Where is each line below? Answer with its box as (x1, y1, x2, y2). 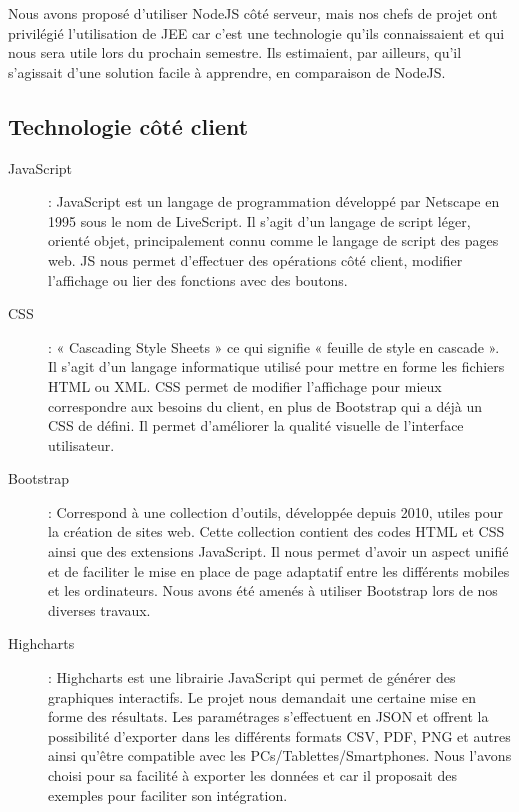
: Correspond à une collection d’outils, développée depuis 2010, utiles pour (48, 501, 504, 522)
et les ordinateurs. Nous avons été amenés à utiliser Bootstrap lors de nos (48, 580, 498, 601)
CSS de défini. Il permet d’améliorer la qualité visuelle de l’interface (48, 415, 464, 436)
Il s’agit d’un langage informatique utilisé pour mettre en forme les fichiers (48, 356, 505, 377)
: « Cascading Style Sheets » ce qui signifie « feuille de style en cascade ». (48, 336, 500, 357)
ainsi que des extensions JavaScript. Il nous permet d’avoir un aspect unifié (48, 541, 509, 562)
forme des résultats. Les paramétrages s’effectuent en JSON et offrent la (48, 706, 489, 727)
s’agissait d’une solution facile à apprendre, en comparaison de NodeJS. (8, 61, 446, 82)
